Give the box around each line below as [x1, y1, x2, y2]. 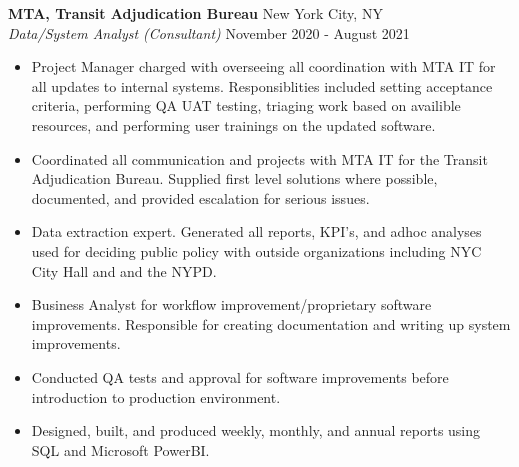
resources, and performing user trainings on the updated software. [31, 114, 436, 135]
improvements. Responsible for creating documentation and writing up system [31, 313, 511, 334]
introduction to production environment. [31, 386, 281, 407]
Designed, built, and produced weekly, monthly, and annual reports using [31, 420, 481, 441]
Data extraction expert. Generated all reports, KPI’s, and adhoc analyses [31, 221, 482, 242]
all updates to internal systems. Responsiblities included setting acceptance [31, 75, 493, 96]
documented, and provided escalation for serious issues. [31, 187, 370, 208]
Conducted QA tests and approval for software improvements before [31, 366, 449, 387]
